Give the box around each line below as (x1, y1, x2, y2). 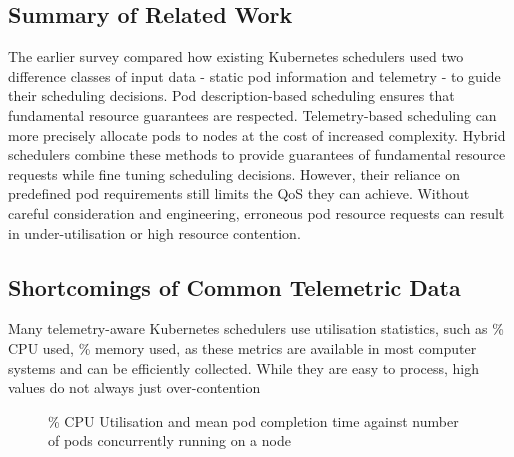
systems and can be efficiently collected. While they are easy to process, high (8, 357, 480, 378)
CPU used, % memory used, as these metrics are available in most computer (8, 337, 477, 358)
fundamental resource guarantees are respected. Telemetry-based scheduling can (8, 104, 497, 125)
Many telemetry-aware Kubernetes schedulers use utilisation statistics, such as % (8, 318, 504, 339)
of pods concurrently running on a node (48, 430, 291, 451)
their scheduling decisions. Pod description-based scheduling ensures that (8, 85, 455, 106)
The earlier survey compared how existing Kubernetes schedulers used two (8, 46, 464, 67)
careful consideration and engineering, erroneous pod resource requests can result (8, 202, 505, 223)
